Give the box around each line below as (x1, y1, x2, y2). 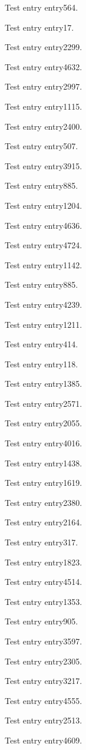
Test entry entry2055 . (5, 417, 82, 429)
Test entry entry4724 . (5, 239, 82, 251)
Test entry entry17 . (5, 21, 74, 33)
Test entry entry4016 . (5, 437, 82, 449)
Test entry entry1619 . (5, 476, 82, 489)
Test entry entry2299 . (5, 41, 82, 53)
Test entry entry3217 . (5, 675, 82, 687)
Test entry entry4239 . (5, 298, 82, 310)
